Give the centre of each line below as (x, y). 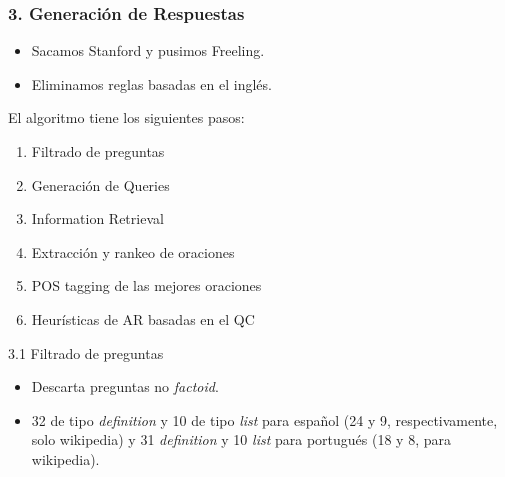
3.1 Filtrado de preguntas (86, 352)
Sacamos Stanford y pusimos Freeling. (148, 50)
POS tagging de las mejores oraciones (146, 285)
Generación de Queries (100, 184)
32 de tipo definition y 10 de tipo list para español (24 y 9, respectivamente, (264, 419)
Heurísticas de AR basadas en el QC (143, 318)
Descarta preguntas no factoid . (125, 386)
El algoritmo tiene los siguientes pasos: (126, 117)
